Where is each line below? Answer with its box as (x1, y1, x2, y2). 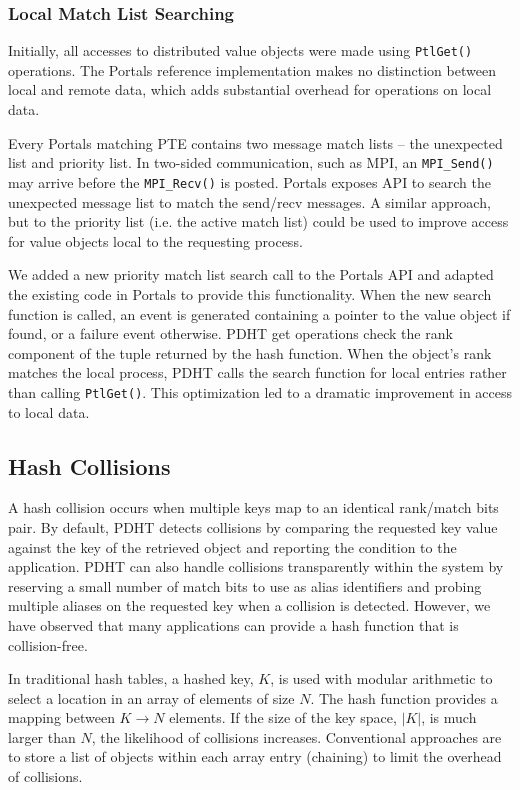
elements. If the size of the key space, (169, 707, 397, 728)
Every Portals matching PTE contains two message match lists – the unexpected (8, 132, 503, 153)
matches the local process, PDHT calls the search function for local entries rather (8, 362, 507, 383)
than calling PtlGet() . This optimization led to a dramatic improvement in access (8, 381, 513, 402)
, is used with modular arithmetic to (270, 668, 493, 689)
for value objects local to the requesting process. (8, 230, 303, 251)
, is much (421, 707, 477, 728)
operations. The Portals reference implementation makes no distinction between (8, 59, 496, 80)
